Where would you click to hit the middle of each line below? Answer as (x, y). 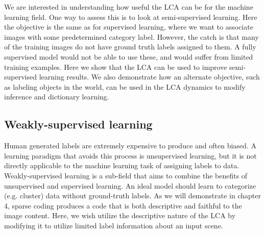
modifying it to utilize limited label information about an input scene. (114, 225)
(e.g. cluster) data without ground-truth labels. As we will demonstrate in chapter (132, 196)
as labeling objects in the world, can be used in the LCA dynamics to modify (125, 86)
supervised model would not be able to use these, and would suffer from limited (129, 56)
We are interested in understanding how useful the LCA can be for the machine (129, 7)
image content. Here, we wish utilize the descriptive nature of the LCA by (120, 215)
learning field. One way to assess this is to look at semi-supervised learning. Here (131, 17)
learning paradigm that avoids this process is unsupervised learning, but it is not (130, 155)
